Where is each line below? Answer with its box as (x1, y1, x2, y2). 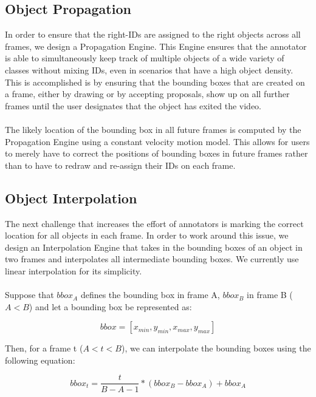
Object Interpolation (5, 188, 137, 207)
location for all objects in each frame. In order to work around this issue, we (5, 229, 289, 242)
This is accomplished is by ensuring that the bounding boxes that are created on (5, 75, 305, 88)
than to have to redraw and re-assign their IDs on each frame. (5, 158, 236, 171)
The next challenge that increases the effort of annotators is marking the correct (5, 217, 304, 229)
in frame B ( (247, 288, 293, 301)
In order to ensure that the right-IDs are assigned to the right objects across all (5, 28, 301, 41)
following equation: (5, 353, 75, 366)
